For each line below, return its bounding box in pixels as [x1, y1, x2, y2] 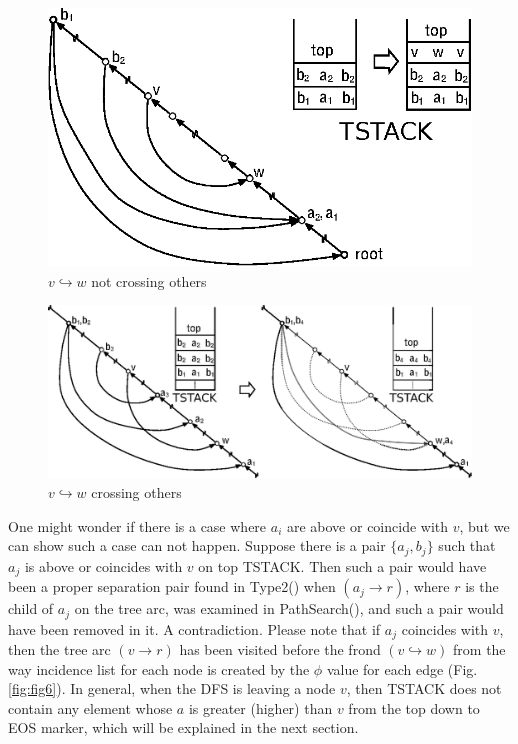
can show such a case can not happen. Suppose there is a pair [8, 535, 386, 556]
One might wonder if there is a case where [8, 515, 267, 536]
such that [438, 535, 496, 556]
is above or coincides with [24, 555, 183, 576]
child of [8, 598, 54, 619]
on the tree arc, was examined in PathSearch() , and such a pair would [74, 598, 504, 619]
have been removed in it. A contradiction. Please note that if [8, 618, 381, 639]
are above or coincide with [286, 515, 449, 536]
